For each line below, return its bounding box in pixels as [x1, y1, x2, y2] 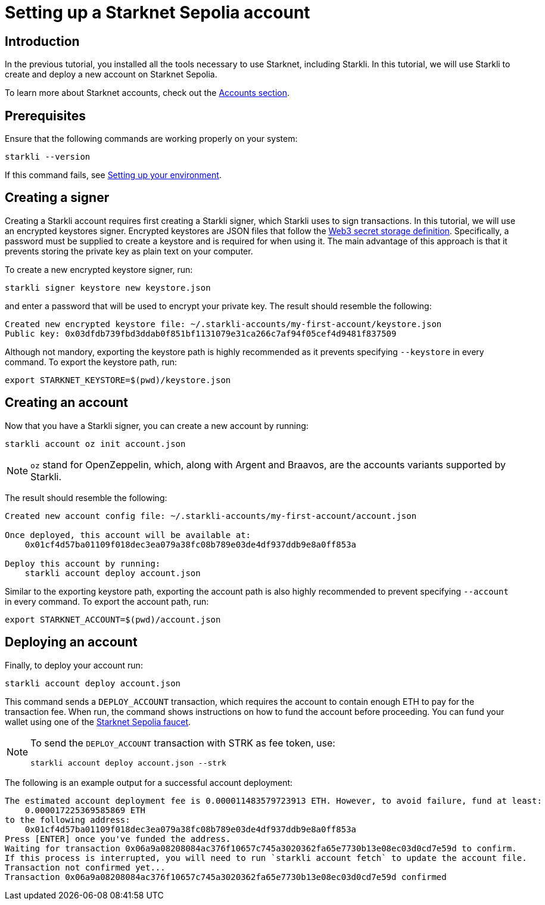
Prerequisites [5, 108, 86, 123]
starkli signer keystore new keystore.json [5, 282, 211, 293]
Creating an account [5, 395, 129, 410]
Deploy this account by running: [5, 558, 161, 568]
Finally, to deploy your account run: [5, 660, 143, 670]
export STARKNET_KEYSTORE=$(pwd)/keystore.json [5, 375, 231, 385]
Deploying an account [5, 635, 138, 650]
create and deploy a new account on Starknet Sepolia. [5, 69, 217, 80]
